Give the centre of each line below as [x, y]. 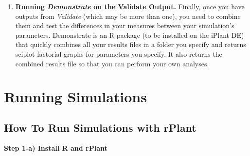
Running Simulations [75, 97]
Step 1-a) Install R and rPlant [56, 148]
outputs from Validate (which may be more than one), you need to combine [128, 16]
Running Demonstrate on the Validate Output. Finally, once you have [130, 6]
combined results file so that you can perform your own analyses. [112, 63]
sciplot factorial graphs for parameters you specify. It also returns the [119, 54]
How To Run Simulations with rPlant [100, 127]
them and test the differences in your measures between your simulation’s [125, 25]
